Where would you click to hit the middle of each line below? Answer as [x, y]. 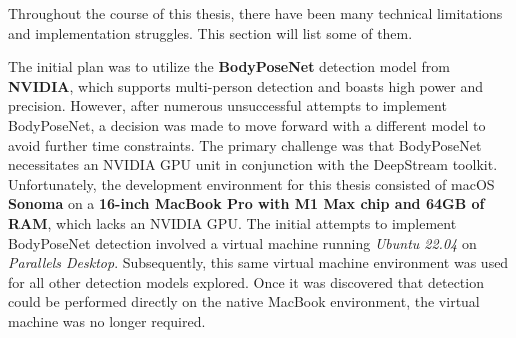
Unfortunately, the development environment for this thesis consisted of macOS [251, 183]
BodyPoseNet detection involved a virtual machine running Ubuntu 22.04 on [242, 242]
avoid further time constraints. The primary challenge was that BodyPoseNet [245, 144]
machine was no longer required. [107, 320]
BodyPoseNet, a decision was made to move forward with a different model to [247, 124]
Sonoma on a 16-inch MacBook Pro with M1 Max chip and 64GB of [246, 203]
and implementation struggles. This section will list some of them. [210, 32]
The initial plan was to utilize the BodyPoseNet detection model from [229, 66]
